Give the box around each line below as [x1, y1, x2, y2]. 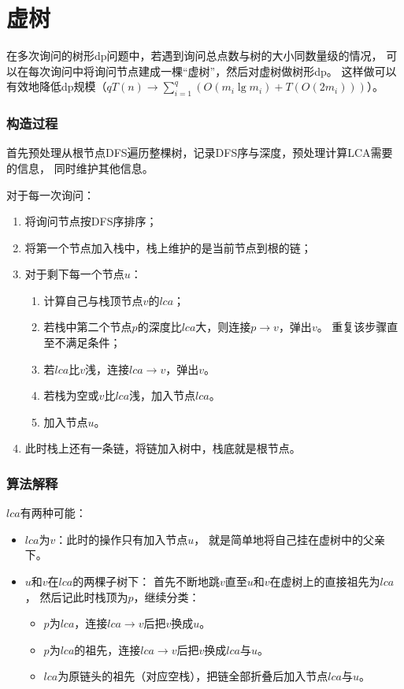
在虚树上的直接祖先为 [269, 573, 380, 590]
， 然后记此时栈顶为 [24, 588, 128, 605]
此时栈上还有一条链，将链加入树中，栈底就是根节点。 [24, 440, 301, 456]
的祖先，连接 [74, 641, 141, 657]
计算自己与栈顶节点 [43, 292, 143, 308]
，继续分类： [133, 588, 200, 605]
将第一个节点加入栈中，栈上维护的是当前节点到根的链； [24, 239, 312, 255]
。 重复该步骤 [317, 318, 387, 335]
